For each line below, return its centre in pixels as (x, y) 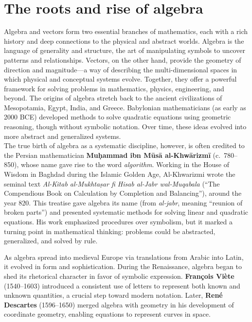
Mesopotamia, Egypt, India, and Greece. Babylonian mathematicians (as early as (125, 107)
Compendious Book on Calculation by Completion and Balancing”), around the (123, 193)
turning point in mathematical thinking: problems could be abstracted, (110, 231)
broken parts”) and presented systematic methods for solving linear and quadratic (126, 212)
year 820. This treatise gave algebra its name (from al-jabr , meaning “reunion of (123, 202)
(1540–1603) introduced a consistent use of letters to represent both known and (122, 285)
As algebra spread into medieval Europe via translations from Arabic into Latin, (124, 257)
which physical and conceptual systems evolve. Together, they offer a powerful (120, 79)
